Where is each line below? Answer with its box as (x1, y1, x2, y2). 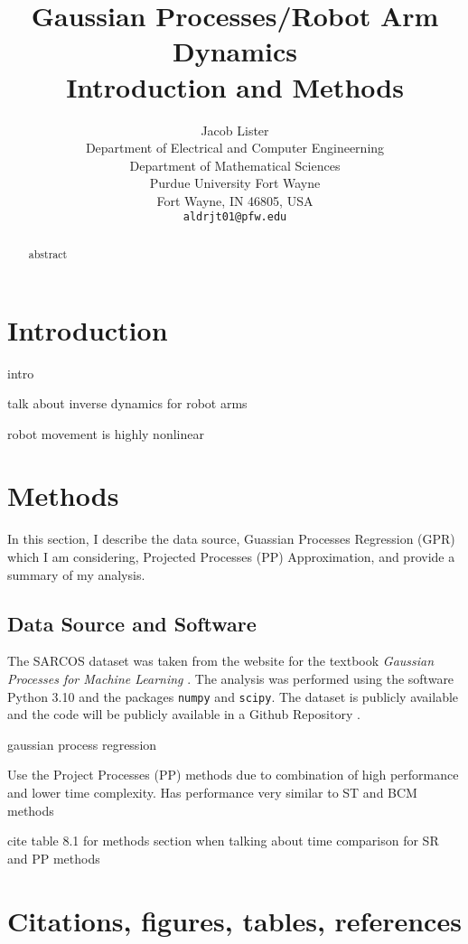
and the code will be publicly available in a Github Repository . (7, 705, 360, 724)
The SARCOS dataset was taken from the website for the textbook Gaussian (7, 651, 435, 670)
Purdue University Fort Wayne (149, 173, 321, 192)
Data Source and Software (7, 609, 257, 637)
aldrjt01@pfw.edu (183, 210, 287, 224)
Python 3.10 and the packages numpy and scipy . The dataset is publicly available (7, 687, 459, 706)
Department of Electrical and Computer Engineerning (85, 138, 385, 157)
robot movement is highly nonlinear (7, 424, 204, 443)
